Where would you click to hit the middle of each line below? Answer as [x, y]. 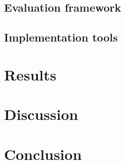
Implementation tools [61, 37]
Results [30, 74]
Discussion [41, 114]
